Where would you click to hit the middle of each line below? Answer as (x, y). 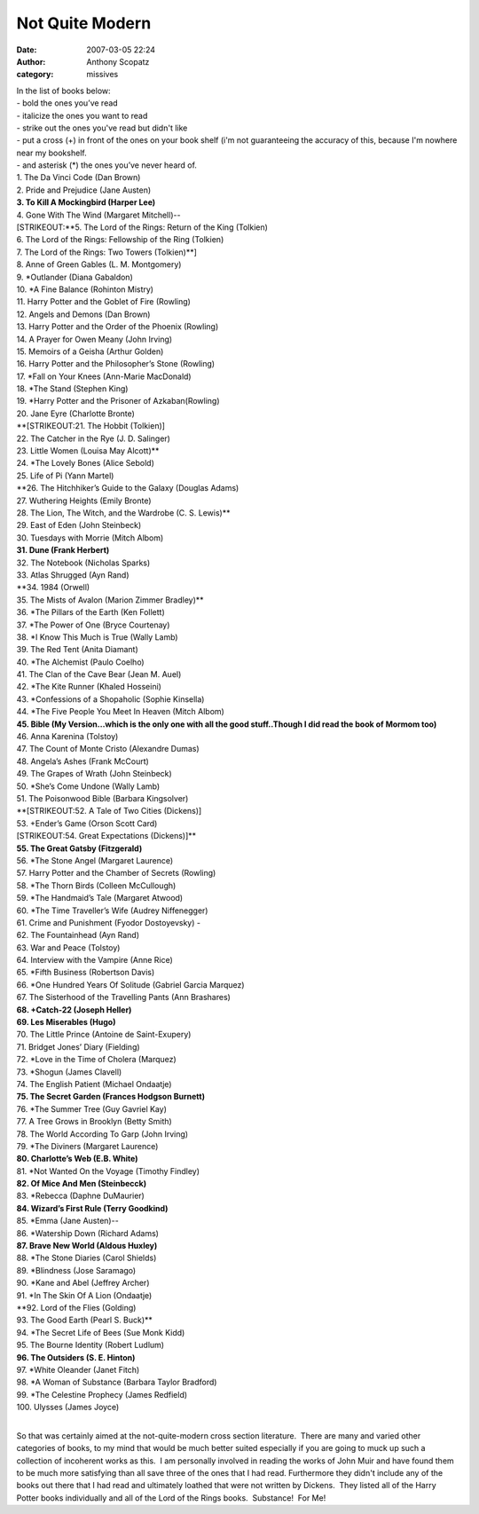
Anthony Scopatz (118, 61)
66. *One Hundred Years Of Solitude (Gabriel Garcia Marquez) (130, 984)
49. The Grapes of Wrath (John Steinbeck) (94, 774)
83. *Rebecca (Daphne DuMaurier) (81, 1196)
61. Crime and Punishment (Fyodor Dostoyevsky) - (109, 922)
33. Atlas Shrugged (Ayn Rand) (73, 575)
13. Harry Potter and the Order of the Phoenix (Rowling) (118, 327)
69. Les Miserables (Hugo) (66, 1022)
